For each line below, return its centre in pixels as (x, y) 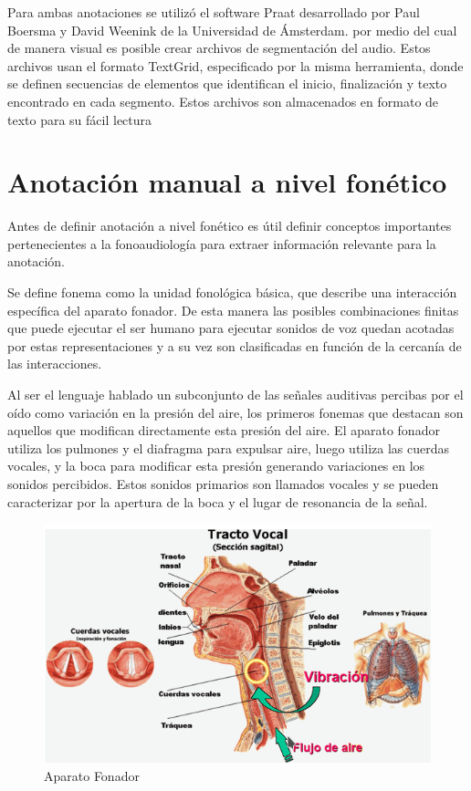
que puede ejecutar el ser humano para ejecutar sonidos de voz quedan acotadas (231, 328)
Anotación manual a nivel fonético (227, 182)
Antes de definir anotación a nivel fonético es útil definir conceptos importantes (230, 226)
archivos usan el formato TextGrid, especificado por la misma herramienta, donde (235, 65)
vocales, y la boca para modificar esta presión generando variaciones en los (216, 466)
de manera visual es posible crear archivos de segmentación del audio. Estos (219, 48)
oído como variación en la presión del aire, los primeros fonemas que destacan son (235, 412)
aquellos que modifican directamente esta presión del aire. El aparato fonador (224, 430)
